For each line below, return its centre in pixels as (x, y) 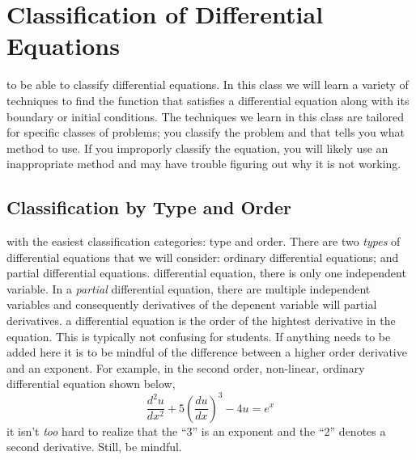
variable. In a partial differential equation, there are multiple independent (189, 288)
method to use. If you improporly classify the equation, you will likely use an (197, 148)
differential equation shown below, (91, 384)
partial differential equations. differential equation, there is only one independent (206, 273)
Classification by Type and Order (149, 207)
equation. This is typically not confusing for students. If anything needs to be (199, 336)
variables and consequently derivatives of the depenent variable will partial (192, 304)
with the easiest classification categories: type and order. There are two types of (204, 241)
